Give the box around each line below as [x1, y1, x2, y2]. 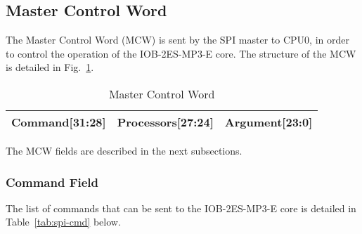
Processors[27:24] [117, 113, 214, 130]
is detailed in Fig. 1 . [6, 60, 94, 74]
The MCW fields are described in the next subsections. [6, 143, 243, 157]
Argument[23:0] [224, 113, 313, 130]
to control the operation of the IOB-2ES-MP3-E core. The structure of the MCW [6, 46, 356, 60]
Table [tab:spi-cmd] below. [6, 214, 121, 229]
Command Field [6, 173, 99, 190]
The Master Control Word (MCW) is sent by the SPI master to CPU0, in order [6, 32, 349, 47]
